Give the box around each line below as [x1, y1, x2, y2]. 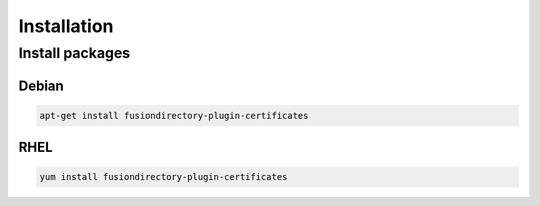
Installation [18, 15, 114, 37]
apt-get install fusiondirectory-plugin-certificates [39, 110, 309, 121]
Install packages [18, 44, 131, 62]
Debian [18, 77, 64, 94]
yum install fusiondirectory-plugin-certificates [39, 171, 288, 183]
